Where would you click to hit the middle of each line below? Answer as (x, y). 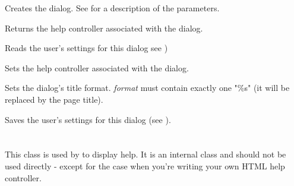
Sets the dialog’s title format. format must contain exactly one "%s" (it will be (147, 88)
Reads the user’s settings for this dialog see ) (86, 48)
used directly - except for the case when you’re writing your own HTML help (145, 165)
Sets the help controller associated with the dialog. (97, 67)
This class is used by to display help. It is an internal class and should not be (146, 154)
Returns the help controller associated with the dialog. (104, 28)
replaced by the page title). (54, 99)
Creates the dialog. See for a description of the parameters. (112, 8)
